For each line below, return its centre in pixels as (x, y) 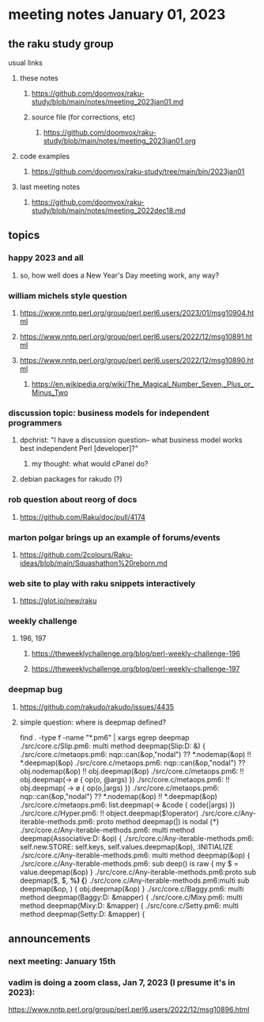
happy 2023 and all (46, 258)
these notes (39, 78)
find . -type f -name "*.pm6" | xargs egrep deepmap (104, 737)
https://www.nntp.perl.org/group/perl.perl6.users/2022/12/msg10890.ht (137, 360)
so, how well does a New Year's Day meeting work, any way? (119, 275)
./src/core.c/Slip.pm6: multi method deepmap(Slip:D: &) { (112, 746)
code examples (44, 156)
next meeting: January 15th (62, 961)
